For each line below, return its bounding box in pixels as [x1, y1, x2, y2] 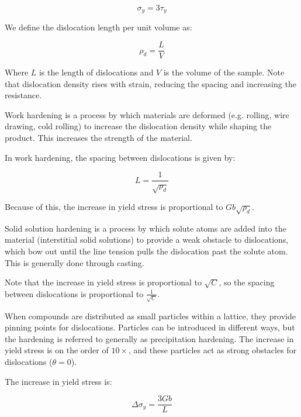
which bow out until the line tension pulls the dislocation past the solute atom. [5, 245, 288, 257]
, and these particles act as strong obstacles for [128, 344, 297, 356]
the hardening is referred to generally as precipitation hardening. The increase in [5, 332, 294, 344]
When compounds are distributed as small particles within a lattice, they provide [5, 309, 296, 322]
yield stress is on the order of [5, 344, 109, 356]
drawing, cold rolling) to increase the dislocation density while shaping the [5, 120, 272, 132]
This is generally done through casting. [5, 256, 144, 268]
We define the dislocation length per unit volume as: [5, 21, 192, 33]
